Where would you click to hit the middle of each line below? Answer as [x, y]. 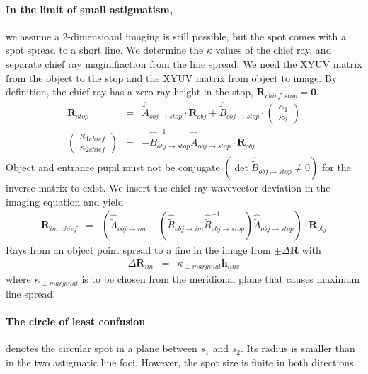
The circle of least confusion [76, 321]
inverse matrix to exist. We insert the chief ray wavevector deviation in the [168, 188]
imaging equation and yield [65, 201]
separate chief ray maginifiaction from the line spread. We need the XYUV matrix [184, 63]
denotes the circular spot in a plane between [102, 348]
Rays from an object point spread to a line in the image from [138, 250]
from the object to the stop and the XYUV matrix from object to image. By [172, 77]
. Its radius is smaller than [298, 348]
